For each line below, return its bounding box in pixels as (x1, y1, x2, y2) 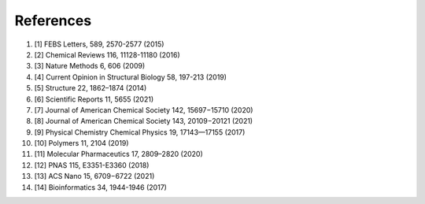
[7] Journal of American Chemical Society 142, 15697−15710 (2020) (34, 105, 253, 114)
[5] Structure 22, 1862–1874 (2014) (34, 83, 147, 93)
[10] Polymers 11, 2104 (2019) (34, 139, 129, 148)
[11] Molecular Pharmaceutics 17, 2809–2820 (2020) (34, 150, 204, 159)
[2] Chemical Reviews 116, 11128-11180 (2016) (34, 50, 180, 59)
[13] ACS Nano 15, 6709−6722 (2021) (34, 172, 155, 181)
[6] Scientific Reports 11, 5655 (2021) (34, 95, 154, 104)
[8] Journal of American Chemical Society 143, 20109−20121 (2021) (34, 117, 253, 126)
